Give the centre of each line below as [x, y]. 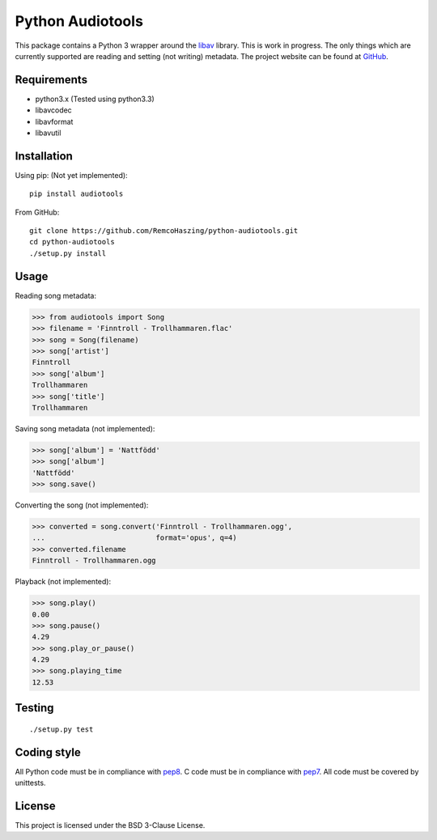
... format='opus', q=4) [135, 538]
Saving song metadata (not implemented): [85, 428]
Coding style [48, 752]
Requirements [51, 80]
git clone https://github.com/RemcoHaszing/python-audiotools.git [164, 231]
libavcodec [53, 110]
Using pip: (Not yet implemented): [72, 175]
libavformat [54, 121]
